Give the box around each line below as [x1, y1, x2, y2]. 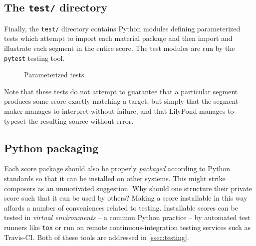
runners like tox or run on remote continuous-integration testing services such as [4, 222, 251, 233]
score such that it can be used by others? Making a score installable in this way [4, 193, 248, 203]
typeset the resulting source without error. [4, 115, 134, 126]
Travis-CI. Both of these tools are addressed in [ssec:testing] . [4, 232, 189, 242]
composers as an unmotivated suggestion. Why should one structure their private [4, 183, 252, 193]
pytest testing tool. [4, 52, 65, 63]
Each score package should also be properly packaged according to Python [4, 163, 231, 174]
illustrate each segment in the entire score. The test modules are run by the [4, 43, 235, 53]
